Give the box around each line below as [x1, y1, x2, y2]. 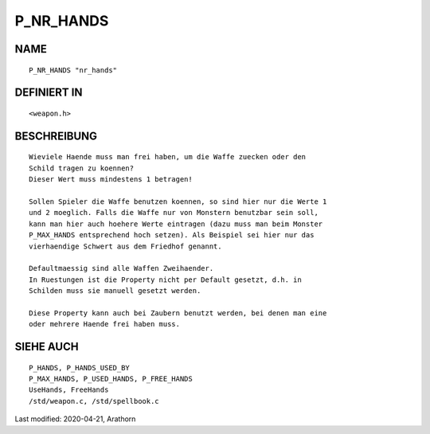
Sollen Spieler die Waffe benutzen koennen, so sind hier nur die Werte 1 [29, 197, 327, 206]
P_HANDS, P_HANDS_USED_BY [29, 363, 131, 372]
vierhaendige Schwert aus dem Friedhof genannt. [29, 241, 222, 251]
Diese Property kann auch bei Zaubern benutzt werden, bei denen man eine [29, 308, 327, 318]
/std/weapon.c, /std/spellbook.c [29, 397, 159, 405]
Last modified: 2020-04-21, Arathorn [14, 414, 136, 424]
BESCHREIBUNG [14, 129, 98, 143]
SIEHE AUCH [14, 340, 79, 354]
